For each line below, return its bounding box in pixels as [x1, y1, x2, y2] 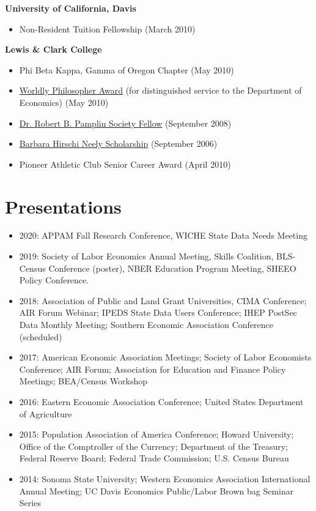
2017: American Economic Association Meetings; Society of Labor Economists [19, 351, 312, 364]
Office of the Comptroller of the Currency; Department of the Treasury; [19, 439, 288, 452]
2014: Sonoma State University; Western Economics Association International [19, 472, 310, 485]
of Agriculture [19, 407, 72, 420]
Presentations [5, 193, 122, 218]
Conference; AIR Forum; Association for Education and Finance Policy [19, 362, 286, 375]
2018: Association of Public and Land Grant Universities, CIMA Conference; [19, 294, 307, 307]
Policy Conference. [19, 274, 89, 286]
